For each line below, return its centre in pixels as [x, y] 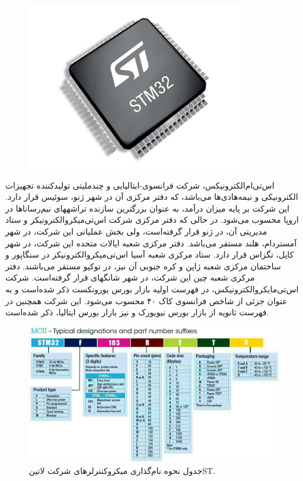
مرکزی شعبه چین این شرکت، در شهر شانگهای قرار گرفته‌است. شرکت [130, 277]
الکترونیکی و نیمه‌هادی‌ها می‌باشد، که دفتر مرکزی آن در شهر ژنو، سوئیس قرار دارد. [152, 197]
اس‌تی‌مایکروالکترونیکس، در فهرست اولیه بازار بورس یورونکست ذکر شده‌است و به [152, 289]
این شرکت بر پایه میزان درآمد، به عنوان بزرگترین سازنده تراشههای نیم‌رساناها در [147, 208]
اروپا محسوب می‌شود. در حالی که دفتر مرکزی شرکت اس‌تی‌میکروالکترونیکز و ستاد [152, 220]
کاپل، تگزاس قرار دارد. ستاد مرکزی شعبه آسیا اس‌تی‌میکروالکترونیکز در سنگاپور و [150, 254]
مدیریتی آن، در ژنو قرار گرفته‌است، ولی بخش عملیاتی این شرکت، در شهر [136, 231]
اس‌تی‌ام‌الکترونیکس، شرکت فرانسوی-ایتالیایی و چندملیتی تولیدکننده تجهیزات [140, 185]
